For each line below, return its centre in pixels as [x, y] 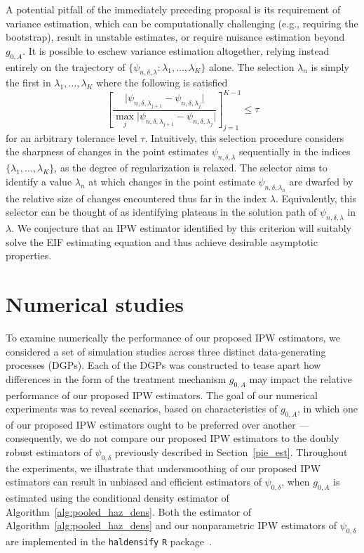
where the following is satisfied [162, 83]
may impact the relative [301, 378]
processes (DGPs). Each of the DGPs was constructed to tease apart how [163, 365]
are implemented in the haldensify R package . [109, 541]
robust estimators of [49, 452]
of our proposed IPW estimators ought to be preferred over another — [157, 424]
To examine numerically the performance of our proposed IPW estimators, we [173, 337]
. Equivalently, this [316, 198]
